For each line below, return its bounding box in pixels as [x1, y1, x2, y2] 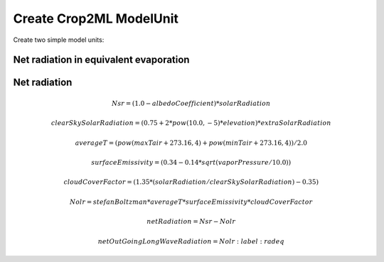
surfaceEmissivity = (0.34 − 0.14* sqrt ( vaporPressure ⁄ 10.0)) [91, 158, 292, 166]
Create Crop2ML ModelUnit [13, 11, 179, 26]
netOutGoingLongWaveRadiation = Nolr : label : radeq [97, 237, 284, 245]
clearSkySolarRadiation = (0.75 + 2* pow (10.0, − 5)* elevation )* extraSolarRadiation [50, 119, 331, 127]
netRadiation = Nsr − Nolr [146, 217, 236, 226]
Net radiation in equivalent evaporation [13, 54, 190, 66]
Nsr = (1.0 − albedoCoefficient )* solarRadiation [111, 99, 271, 107]
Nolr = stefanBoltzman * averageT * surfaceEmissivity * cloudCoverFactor [70, 197, 313, 206]
